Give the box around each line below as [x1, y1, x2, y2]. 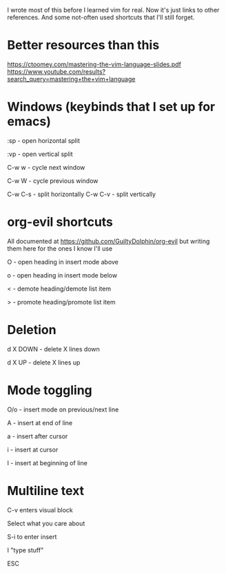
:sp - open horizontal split [7, 136, 81, 144]
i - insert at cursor [7, 445, 59, 454]
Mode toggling [7, 382, 93, 398]
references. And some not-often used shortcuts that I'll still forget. [7, 13, 195, 21]
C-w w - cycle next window [7, 163, 85, 171]
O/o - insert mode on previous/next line [7, 405, 119, 414]
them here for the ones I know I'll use [7, 244, 112, 253]
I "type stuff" [7, 545, 44, 554]
